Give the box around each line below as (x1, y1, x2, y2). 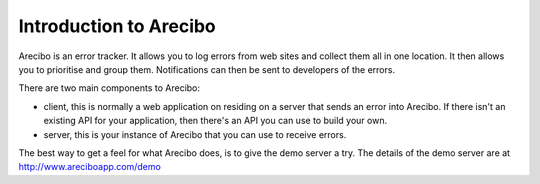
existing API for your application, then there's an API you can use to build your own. (43, 115, 388, 127)
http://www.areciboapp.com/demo (18, 161, 162, 173)
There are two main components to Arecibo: (18, 82, 200, 94)
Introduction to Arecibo (18, 15, 217, 37)
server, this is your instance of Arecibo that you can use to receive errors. (43, 128, 347, 140)
